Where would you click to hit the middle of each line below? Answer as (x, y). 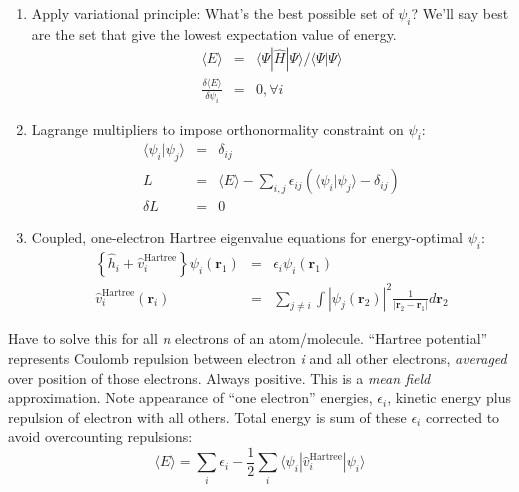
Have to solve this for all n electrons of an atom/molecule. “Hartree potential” (248, 338)
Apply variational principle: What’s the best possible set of (212, 13)
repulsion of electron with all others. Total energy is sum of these (207, 416)
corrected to (462, 416)
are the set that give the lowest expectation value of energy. (214, 33)
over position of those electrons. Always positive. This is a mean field (219, 377)
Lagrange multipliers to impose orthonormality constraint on (217, 128)
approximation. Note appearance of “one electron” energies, (190, 397)
